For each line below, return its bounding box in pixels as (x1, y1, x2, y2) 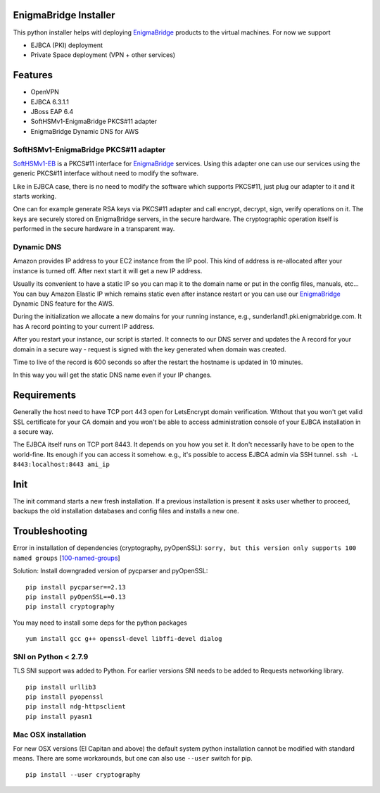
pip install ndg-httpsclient (25, 703, 126, 711)
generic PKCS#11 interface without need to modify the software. (13, 169, 199, 177)
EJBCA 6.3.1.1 (30, 97, 70, 106)
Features (13, 69, 53, 81)
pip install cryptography (25, 603, 115, 611)
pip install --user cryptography (25, 770, 141, 778)
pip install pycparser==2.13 (25, 583, 126, 591)
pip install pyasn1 (25, 712, 93, 720)
